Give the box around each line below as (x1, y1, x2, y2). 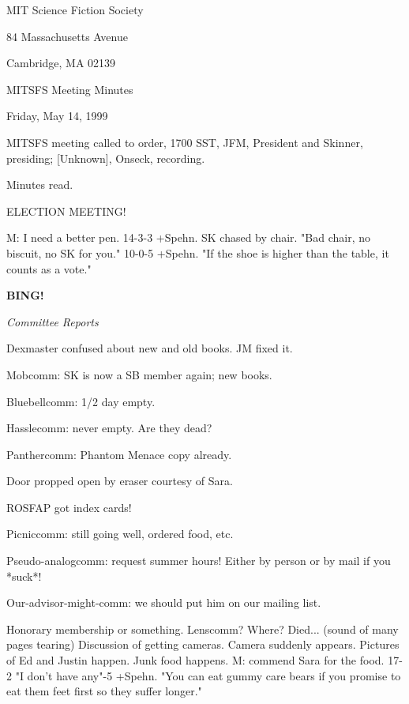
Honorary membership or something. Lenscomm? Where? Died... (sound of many (6, 620, 399, 637)
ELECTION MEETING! (6, 202, 126, 219)
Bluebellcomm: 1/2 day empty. (6, 393, 156, 409)
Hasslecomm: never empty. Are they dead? (6, 420, 212, 436)
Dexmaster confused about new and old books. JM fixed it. (6, 340, 293, 356)
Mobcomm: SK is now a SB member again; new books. (6, 366, 272, 382)
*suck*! (6, 567, 42, 584)
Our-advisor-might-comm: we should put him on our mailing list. (6, 594, 321, 611)
